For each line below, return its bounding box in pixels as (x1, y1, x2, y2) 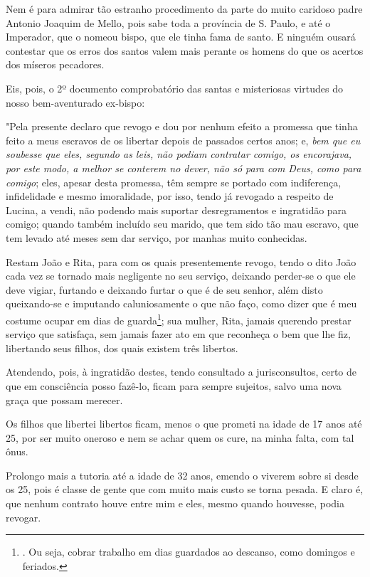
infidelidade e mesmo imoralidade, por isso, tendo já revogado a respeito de (6, 189, 334, 203)
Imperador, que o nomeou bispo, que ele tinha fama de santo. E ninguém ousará (6, 29, 356, 44)
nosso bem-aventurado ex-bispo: (6, 95, 145, 110)
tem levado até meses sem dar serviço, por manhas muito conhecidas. (6, 230, 307, 245)
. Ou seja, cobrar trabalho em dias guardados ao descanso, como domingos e (22, 544, 355, 559)
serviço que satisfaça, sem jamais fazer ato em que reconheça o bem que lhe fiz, (6, 327, 351, 342)
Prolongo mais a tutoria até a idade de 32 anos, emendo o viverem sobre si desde (6, 467, 359, 482)
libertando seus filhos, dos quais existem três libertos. (6, 340, 238, 355)
